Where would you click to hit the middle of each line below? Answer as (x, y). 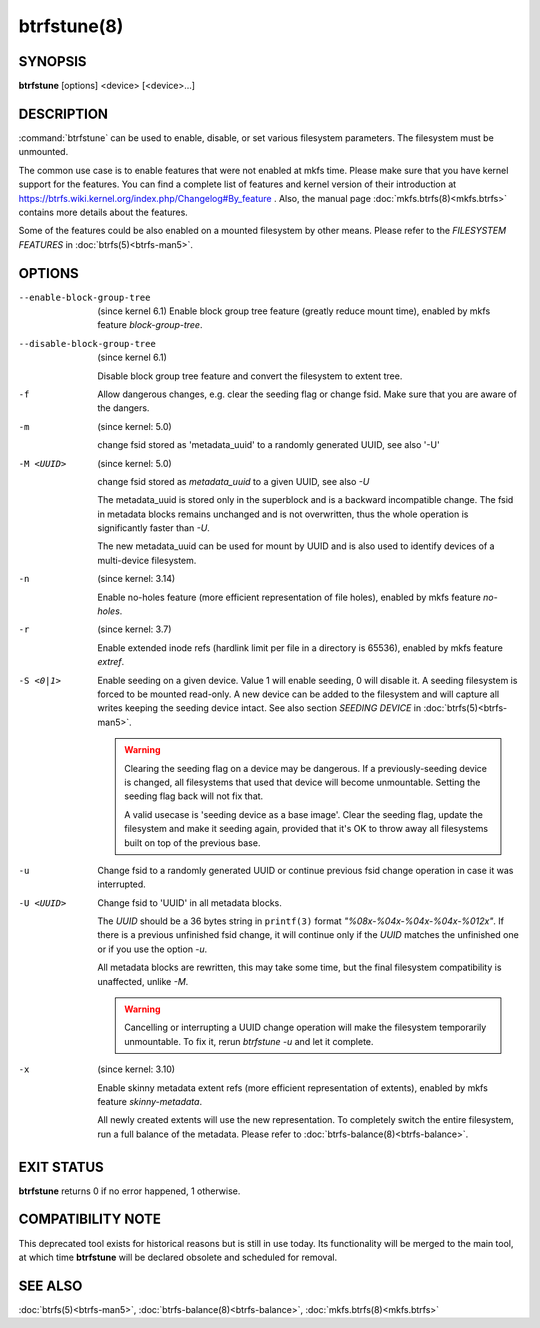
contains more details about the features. (103, 212)
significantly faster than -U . (153, 528)
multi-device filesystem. (147, 560)
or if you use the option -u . (152, 949)
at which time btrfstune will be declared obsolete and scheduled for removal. (178, 1257)
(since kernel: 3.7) (134, 629)
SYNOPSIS (52, 61)
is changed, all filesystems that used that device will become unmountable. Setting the (302, 782)
